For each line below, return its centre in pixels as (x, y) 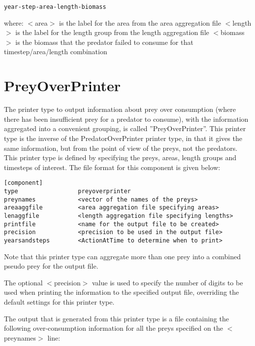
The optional (23, 282)
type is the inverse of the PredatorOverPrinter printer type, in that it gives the (123, 138)
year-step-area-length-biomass (55, 7)
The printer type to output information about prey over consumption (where (120, 109)
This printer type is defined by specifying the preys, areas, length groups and (120, 157)
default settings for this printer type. (59, 301)
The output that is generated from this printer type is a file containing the (116, 318)
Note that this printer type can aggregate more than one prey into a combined (122, 256)
